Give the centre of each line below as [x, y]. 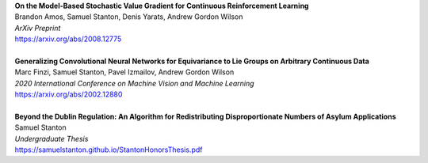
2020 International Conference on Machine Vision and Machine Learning [134, 83]
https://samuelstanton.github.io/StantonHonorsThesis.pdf [109, 150]
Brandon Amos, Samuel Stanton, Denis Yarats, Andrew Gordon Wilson [129, 17]
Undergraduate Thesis [52, 138]
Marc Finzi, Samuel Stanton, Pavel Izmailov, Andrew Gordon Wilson [124, 72]
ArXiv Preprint [38, 28]
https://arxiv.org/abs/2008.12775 [68, 39]
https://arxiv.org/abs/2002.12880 [69, 94]
